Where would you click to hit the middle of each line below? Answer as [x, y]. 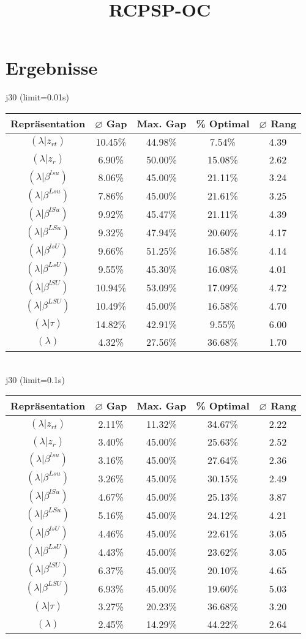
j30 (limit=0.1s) [35, 379]
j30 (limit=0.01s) [37, 97]
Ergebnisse [52, 68]
